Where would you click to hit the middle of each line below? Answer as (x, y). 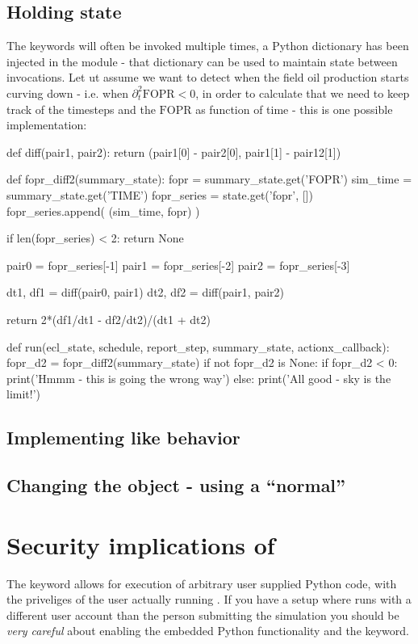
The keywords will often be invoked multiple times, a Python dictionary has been (208, 46)
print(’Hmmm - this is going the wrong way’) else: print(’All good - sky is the (199, 378)
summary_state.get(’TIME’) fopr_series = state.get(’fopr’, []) (160, 194)
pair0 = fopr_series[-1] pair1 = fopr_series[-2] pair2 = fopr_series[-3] (178, 265)
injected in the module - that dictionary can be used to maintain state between (202, 61)
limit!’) (24, 394)
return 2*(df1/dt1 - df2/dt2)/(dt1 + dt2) (109, 319)
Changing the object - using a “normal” (176, 485)
